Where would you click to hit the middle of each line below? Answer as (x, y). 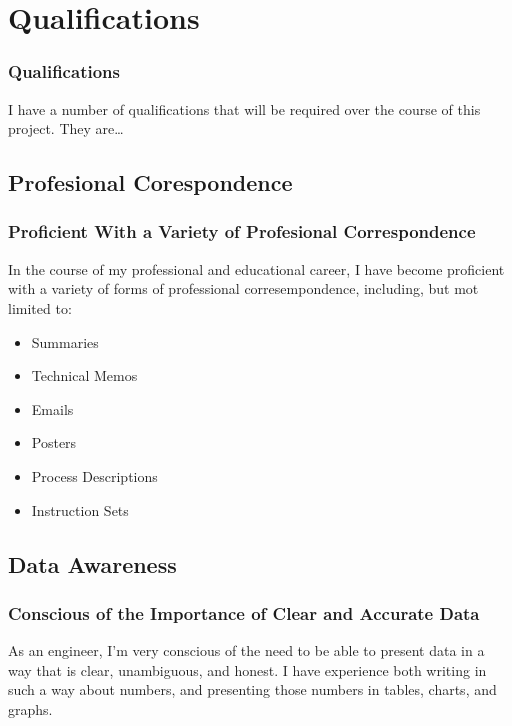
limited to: (40, 307)
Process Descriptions (94, 475)
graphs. (30, 708)
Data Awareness (92, 563)
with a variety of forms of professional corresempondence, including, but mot (243, 288)
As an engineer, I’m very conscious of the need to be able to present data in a (246, 650)
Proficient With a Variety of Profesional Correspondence (242, 231)
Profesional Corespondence (150, 182)
